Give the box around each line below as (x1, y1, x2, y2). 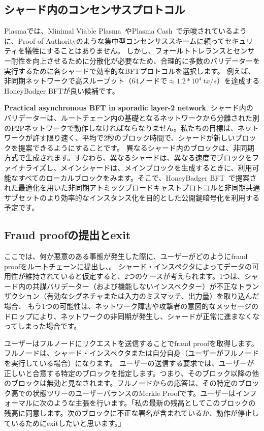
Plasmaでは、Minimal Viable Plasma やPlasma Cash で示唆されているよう (4, 25, 247, 36)
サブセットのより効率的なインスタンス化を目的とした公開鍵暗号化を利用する (4, 192, 260, 203)
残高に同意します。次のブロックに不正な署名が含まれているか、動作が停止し (4, 408, 259, 418)
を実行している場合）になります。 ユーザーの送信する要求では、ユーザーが (4, 358, 254, 368)
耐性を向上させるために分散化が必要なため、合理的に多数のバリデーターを (11, 55, 260, 66)
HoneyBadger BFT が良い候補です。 (4, 85, 119, 96)
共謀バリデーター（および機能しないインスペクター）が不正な (32, 280, 238, 291)
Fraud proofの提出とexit (4, 227, 131, 243)
